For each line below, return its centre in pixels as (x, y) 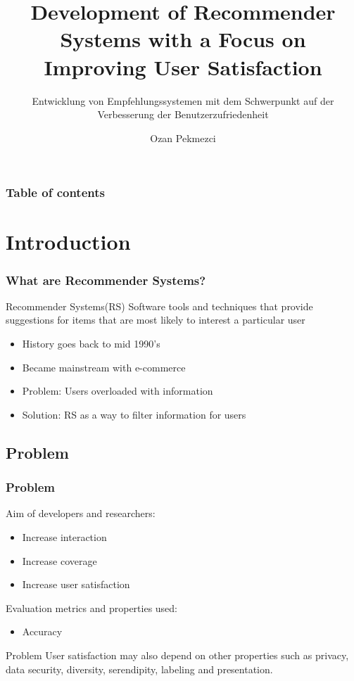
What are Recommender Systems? (106, 280)
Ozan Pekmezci (183, 138)
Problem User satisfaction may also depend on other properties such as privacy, (177, 655)
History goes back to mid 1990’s (91, 343)
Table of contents (55, 192)
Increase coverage (59, 560)
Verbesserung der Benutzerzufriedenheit (183, 114)
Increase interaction (64, 536)
